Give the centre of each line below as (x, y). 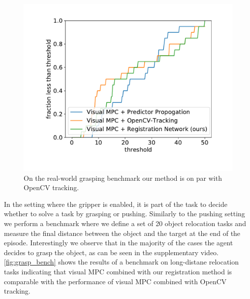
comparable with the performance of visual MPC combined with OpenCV (115, 281)
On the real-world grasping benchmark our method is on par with (123, 178)
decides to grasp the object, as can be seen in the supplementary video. (111, 252)
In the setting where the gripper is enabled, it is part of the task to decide (116, 204)
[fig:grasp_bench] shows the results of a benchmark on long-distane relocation (122, 262)
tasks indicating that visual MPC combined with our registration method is (118, 272)
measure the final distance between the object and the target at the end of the (122, 233)
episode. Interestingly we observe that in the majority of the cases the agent (119, 243)
